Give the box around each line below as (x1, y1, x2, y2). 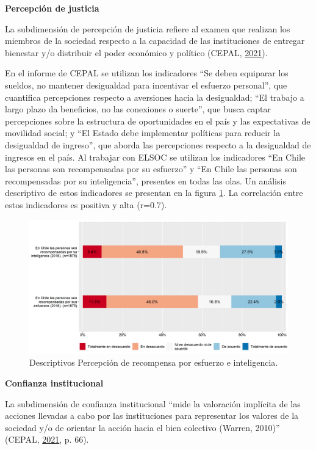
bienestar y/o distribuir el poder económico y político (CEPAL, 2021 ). (5, 46, 268, 59)
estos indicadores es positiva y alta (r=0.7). (5, 198, 167, 211)
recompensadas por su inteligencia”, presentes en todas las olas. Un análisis (5, 174, 286, 187)
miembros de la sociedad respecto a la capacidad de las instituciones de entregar (5, 34, 305, 47)
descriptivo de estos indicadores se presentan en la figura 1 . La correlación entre (5, 186, 303, 199)
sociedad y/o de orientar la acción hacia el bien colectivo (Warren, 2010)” (5, 421, 280, 434)
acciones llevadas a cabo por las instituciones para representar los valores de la (5, 409, 299, 422)
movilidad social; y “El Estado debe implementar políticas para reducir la (5, 126, 281, 139)
